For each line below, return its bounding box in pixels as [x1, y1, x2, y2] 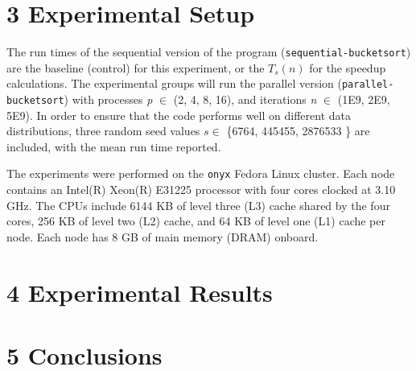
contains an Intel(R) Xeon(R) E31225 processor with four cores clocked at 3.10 [6, 181, 396, 198]
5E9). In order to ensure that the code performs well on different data [6, 106, 351, 123]
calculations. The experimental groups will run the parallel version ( [6, 75, 342, 92]
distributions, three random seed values [6, 122, 200, 139]
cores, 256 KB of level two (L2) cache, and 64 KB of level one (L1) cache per [6, 212, 386, 229]
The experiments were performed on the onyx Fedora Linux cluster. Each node [6, 165, 395, 182]
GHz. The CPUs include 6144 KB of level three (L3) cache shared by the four [6, 196, 390, 213]
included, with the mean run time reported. [6, 138, 221, 155]
